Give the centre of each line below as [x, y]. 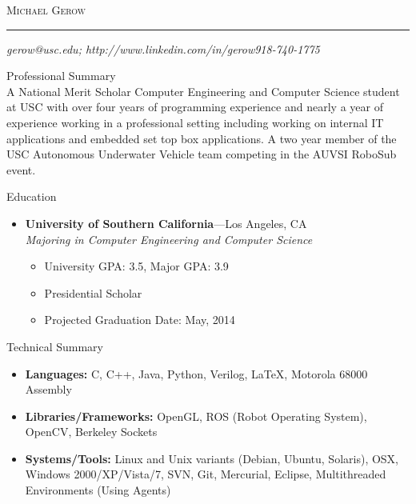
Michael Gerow [46, 10]
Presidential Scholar [93, 292]
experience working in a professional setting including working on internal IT [195, 122]
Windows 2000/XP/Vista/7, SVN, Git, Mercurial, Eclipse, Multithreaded [206, 474]
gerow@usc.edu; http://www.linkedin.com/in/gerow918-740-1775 [163, 48]
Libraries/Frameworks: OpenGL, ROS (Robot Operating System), [196, 416]
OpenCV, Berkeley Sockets [91, 432]
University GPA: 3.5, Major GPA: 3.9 [136, 266]
